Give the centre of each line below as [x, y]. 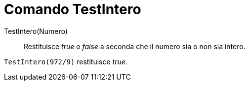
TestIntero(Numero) [36, 31]
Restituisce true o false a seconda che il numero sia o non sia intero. [135, 46]
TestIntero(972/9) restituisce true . [66, 61]
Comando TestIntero [73, 9]
